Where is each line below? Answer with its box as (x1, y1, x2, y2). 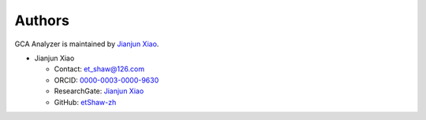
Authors (14, 12, 70, 29)
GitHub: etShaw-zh (54, 97, 117, 107)
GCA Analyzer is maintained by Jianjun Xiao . (14, 39, 159, 49)
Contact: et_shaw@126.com (54, 64, 145, 74)
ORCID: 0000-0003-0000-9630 (54, 75, 159, 85)
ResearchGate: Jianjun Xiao (54, 86, 144, 96)
